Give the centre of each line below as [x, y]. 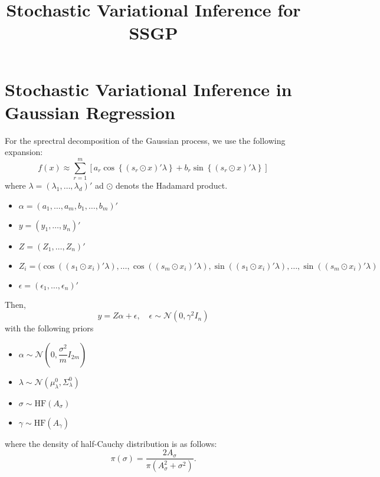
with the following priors [49, 328]
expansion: [24, 152]
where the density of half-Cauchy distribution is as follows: [111, 443]
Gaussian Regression [90, 112]
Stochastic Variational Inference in [148, 89]
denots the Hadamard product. [171, 185]
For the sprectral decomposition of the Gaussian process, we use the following [145, 140]
